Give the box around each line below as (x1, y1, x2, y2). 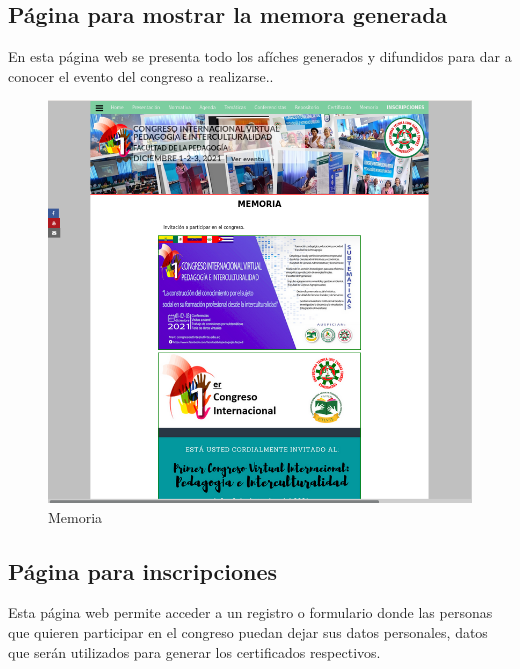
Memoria (48, 506, 103, 527)
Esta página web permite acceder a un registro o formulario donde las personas (8, 602, 493, 623)
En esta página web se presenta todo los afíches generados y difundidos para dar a (8, 46, 512, 67)
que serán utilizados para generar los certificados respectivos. (8, 641, 381, 662)
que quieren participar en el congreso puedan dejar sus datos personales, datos (8, 621, 488, 642)
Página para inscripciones (8, 555, 278, 586)
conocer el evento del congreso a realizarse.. (8, 65, 274, 86)
